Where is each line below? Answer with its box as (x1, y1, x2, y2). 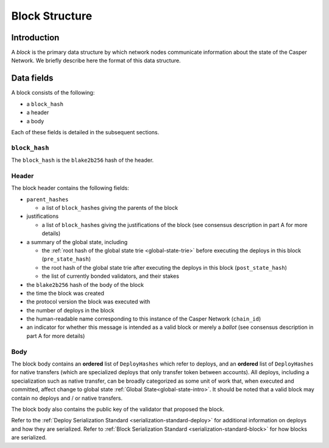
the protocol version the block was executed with (26, 298, 150, 305)
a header (26, 109, 49, 116)
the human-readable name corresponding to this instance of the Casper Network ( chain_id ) (26, 315, 261, 323)
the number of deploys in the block (26, 306, 115, 314)
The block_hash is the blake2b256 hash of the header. (11, 156, 154, 164)
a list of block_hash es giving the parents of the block (41, 204, 179, 211)
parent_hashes (26, 196, 69, 203)
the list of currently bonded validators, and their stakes (41, 272, 180, 280)
